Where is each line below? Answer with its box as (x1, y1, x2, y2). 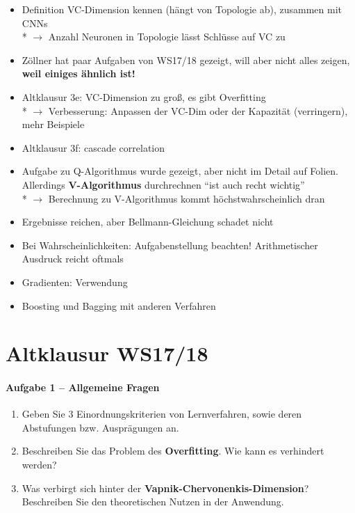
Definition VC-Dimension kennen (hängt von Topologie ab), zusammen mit (22, 2, 342, 16)
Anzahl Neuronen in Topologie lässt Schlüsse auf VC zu (48, 29, 286, 44)
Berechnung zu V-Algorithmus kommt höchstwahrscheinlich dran (48, 191, 325, 205)
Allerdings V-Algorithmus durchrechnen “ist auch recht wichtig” (22, 177, 305, 191)
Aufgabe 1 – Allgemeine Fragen (6, 380, 160, 395)
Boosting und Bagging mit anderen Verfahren (22, 298, 216, 313)
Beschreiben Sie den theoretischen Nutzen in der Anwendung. (22, 494, 284, 509)
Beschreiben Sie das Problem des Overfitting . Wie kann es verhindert (22, 443, 324, 458)
